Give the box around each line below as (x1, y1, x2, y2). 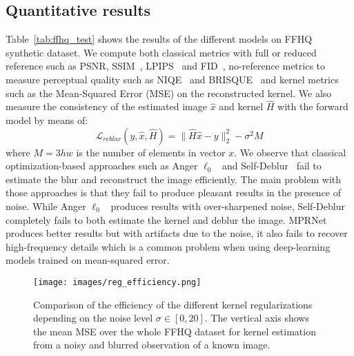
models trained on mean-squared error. (6, 253, 170, 267)
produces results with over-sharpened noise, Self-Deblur (110, 198, 345, 213)
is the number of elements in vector (76, 145, 226, 159)
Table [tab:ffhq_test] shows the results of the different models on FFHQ (6, 32, 313, 46)
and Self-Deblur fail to (222, 158, 322, 173)
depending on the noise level (33, 311, 153, 325)
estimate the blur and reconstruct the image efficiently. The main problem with (6, 171, 342, 186)
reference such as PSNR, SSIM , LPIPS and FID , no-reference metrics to (6, 59, 326, 73)
